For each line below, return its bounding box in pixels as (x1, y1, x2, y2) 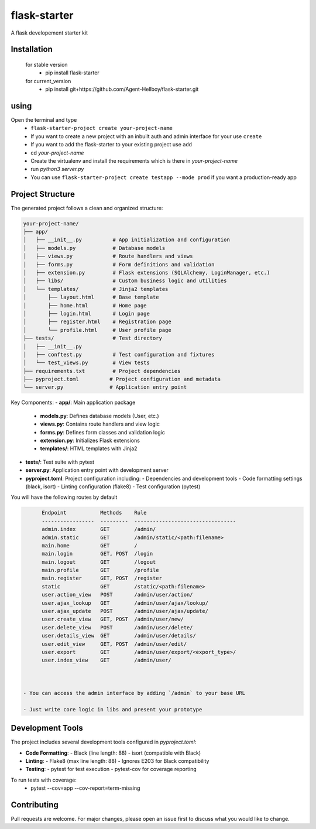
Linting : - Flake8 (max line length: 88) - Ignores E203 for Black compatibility (25, 758, 209, 764)
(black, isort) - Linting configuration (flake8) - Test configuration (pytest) (25, 483, 201, 490)
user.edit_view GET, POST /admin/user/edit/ (42, 640, 187, 647)
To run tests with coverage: (11, 776, 77, 783)
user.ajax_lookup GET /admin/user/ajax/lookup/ (42, 600, 209, 606)
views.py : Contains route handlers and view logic (40, 420, 160, 427)
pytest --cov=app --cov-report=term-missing (30, 785, 140, 792)
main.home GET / (42, 542, 138, 549)
